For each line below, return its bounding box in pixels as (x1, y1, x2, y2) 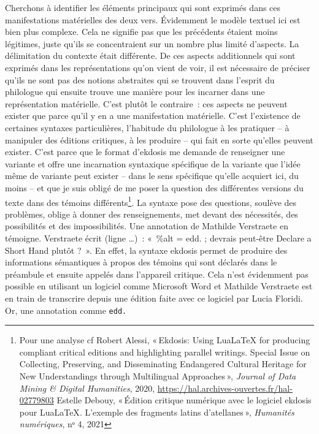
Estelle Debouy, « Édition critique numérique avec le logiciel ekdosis (56, 394, 312, 406)
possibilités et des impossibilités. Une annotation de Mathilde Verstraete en (5, 219, 288, 232)
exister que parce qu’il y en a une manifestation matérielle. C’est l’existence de (5, 109, 301, 122)
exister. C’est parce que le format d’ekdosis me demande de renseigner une (5, 145, 285, 158)
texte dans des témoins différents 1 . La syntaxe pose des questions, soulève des (5, 194, 297, 208)
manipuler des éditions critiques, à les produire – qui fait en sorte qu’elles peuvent (5, 133, 313, 146)
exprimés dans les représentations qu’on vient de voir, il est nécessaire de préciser (5, 61, 310, 74)
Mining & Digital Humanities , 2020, (19, 381, 155, 394)
